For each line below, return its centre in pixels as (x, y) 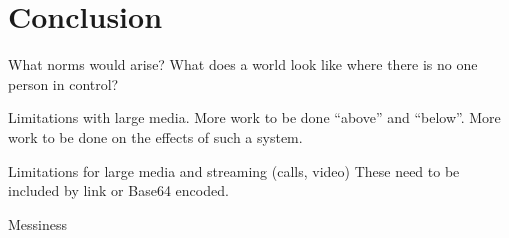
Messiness (38, 223)
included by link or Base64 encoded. (118, 190)
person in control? (63, 83)
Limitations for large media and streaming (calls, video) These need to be (234, 170)
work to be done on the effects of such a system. (155, 136)
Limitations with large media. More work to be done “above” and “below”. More (254, 117)
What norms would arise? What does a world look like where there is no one (243, 64)
